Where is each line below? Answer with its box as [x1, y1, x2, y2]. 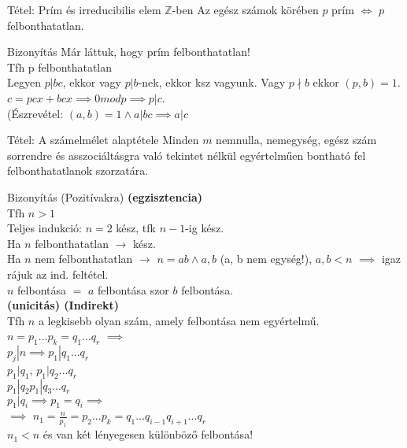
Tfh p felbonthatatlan [7, 58, 113, 75]
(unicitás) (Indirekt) [7, 297, 120, 313]
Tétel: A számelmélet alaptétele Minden [7, 131, 199, 148]
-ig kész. [185, 220, 224, 236]
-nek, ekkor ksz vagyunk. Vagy [138, 74, 286, 91]
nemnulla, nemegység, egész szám [216, 131, 377, 148]
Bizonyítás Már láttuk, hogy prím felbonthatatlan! [7, 43, 250, 60]
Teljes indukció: [7, 220, 82, 236]
